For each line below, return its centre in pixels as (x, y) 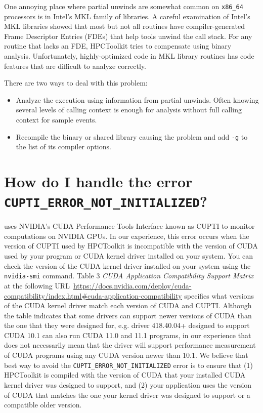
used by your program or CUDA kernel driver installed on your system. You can (128, 256)
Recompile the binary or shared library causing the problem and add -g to (132, 136)
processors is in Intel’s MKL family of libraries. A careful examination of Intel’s (127, 16)
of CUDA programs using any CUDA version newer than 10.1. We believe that (126, 355)
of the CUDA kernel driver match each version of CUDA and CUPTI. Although (128, 305)
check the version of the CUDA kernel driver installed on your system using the (127, 265)
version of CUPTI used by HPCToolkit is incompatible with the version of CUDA (131, 246)
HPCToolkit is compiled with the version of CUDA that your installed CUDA (125, 375)
